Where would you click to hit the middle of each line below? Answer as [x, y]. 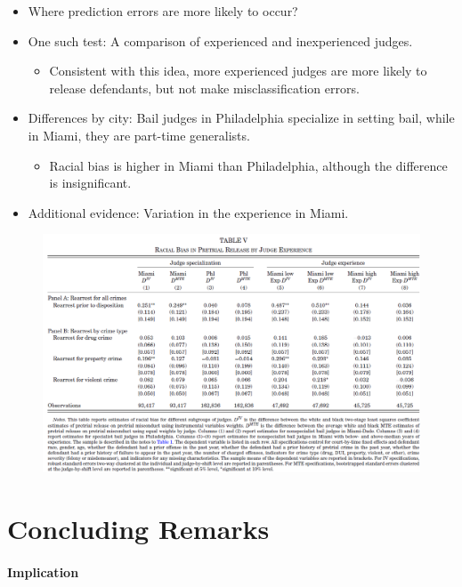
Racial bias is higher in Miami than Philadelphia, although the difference [248, 165]
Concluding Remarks [138, 529]
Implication [43, 571]
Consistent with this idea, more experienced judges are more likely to [238, 71]
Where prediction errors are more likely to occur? [163, 11]
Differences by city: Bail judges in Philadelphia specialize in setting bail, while [241, 118]
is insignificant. [90, 183]
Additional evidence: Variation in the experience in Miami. [188, 212]
